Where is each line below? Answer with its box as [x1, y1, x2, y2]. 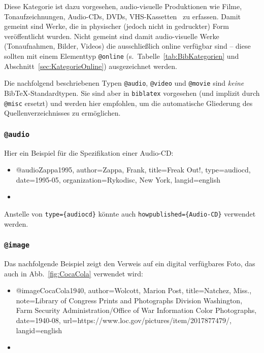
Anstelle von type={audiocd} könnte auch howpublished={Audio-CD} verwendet [4, 208, 256, 219]
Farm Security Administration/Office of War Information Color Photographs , [16, 305, 257, 315]
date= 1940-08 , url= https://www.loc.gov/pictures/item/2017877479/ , [16, 314, 232, 325]
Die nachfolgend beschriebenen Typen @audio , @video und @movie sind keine [4, 78, 244, 88]
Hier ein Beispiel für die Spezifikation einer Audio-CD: [4, 147, 174, 158]
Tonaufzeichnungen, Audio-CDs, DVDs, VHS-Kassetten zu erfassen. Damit [4, 11, 241, 21]
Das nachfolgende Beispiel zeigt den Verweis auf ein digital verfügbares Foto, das [4, 258, 255, 268]
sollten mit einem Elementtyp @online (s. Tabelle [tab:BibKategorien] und [4, 50, 239, 61]
